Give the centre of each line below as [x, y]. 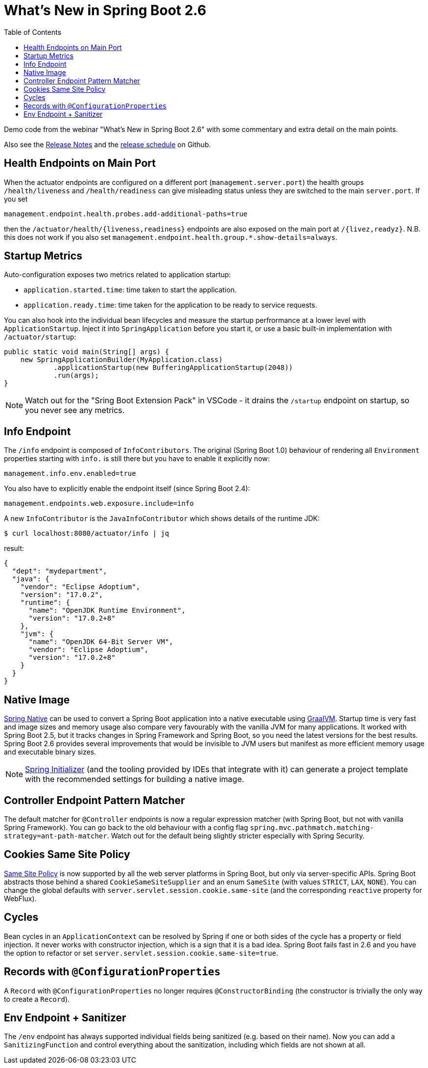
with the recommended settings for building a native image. [135, 779]
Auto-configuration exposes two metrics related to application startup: [118, 275]
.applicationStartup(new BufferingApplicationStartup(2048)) [173, 368]
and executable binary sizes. [50, 752]
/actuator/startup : [40, 337]
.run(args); [76, 376]
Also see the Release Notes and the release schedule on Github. [107, 144]
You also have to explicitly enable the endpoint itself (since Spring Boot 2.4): [127, 489]
